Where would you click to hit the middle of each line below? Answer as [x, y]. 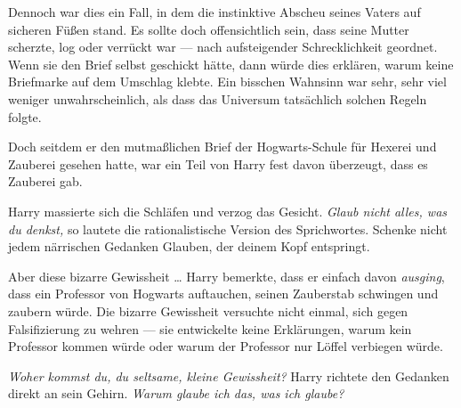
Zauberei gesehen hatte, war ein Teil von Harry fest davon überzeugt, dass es [218, 163]
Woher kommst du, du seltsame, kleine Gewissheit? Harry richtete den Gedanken [229, 375]
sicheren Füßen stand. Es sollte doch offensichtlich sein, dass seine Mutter [209, 29]
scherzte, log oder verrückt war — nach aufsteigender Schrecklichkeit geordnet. [223, 47]
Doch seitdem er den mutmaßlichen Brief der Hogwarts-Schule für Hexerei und [222, 147]
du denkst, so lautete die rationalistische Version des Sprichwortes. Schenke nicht [228, 228]
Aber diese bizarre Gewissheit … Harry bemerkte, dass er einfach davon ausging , [226, 276]
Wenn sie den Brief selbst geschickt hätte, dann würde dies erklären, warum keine [231, 64]
